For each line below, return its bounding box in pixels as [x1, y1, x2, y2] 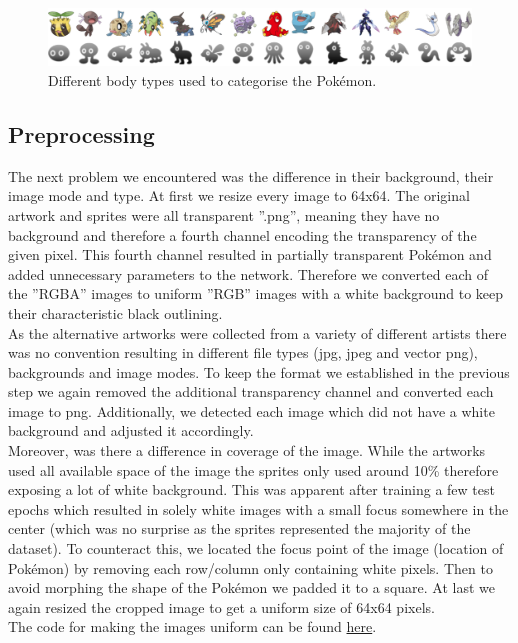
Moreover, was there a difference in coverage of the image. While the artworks [8, 440, 486, 461]
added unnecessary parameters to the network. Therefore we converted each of [8, 263, 488, 284]
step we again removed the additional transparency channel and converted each [8, 381, 494, 402]
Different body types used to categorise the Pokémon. [48, 69, 377, 90]
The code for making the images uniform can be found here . [8, 616, 377, 637]
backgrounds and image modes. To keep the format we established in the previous [8, 361, 510, 382]
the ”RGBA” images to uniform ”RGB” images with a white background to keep [8, 283, 504, 304]
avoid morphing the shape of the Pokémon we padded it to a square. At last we [8, 577, 495, 598]
